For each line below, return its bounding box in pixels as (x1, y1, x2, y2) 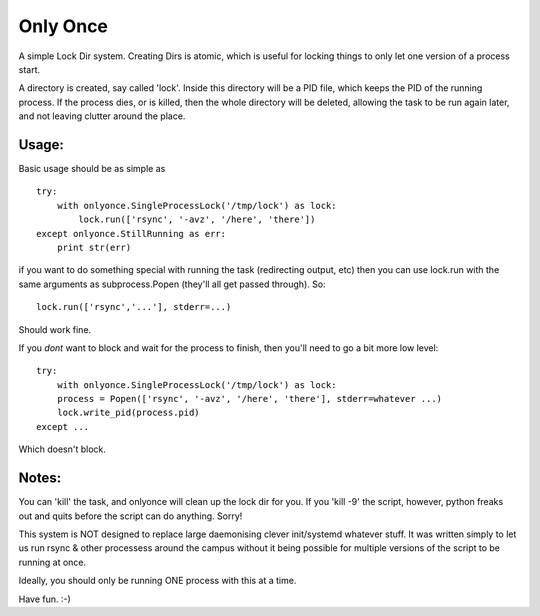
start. (18, 63, 41, 75)
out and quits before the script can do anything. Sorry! (18, 510, 243, 522)
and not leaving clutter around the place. (18, 110, 186, 122)
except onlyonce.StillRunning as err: (36, 228, 227, 239)
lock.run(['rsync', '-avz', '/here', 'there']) (78, 214, 316, 225)
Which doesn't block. (18, 443, 107, 455)
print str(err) (56, 241, 132, 253)
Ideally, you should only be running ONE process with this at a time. (18, 575, 297, 587)
